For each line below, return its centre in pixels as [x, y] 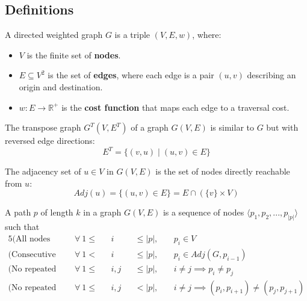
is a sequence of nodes [203, 212]
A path [18, 212]
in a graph [102, 212]
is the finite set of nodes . [74, 54]
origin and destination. [61, 86]
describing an [271, 75]
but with [282, 127]
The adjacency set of [43, 171]
